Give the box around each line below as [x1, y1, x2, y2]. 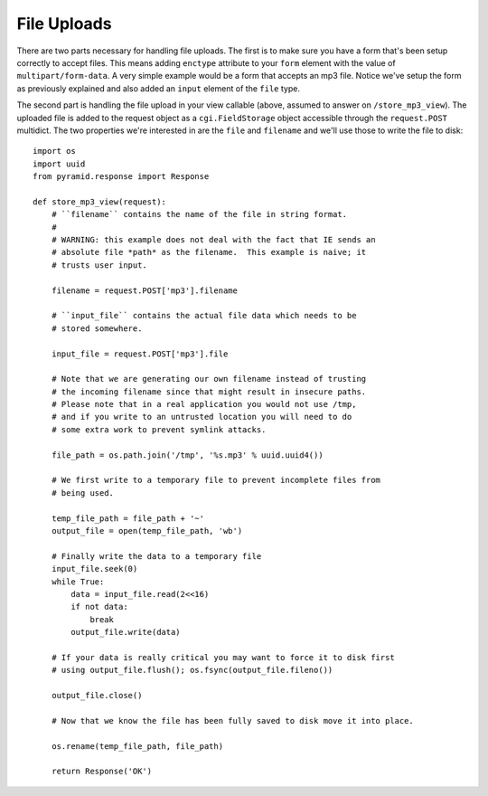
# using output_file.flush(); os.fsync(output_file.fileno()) [51, 665, 333, 676]
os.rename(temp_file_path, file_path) [51, 741, 224, 751]
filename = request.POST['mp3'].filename [51, 285, 239, 296]
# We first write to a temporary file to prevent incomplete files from [51, 475, 381, 486]
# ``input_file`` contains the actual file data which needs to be [51, 310, 357, 321]
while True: [51, 576, 105, 587]
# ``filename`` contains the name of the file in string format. [51, 209, 348, 220]
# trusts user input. [51, 260, 148, 270]
